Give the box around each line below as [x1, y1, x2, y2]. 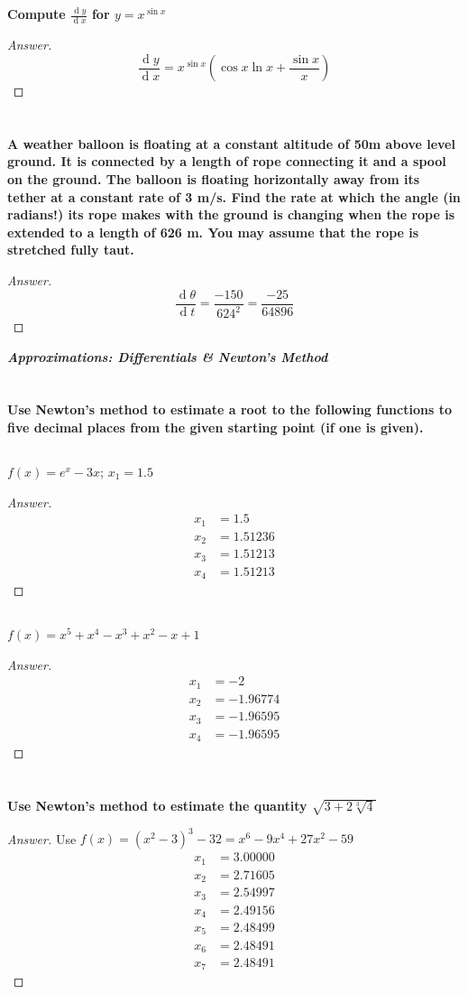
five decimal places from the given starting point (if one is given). [7, 417, 424, 436]
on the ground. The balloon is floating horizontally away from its [7, 170, 420, 189]
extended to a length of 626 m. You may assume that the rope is [7, 222, 419, 241]
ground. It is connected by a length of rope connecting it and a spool [7, 152, 446, 171]
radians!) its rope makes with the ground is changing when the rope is [7, 205, 455, 224]
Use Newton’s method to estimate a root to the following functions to [7, 400, 452, 419]
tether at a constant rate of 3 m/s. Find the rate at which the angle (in [7, 187, 461, 206]
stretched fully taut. [7, 240, 134, 259]
